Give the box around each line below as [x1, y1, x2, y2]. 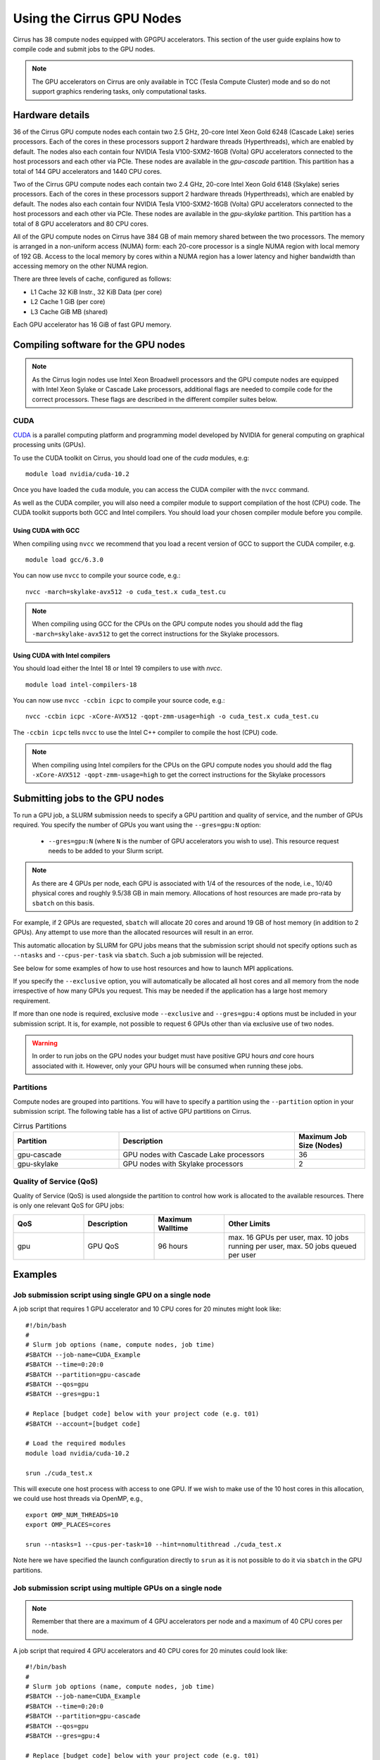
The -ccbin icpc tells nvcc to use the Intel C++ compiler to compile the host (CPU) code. [13, 728, 278, 736]
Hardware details [13, 109, 90, 121]
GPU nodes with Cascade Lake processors [122, 1150, 265, 1159]
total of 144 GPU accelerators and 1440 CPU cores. [13, 167, 162, 175]
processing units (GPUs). [13, 441, 86, 449]
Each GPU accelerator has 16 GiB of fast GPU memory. [13, 320, 172, 329]
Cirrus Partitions [13, 1121, 67, 1131]
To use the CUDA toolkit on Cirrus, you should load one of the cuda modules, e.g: [13, 453, 250, 462]
